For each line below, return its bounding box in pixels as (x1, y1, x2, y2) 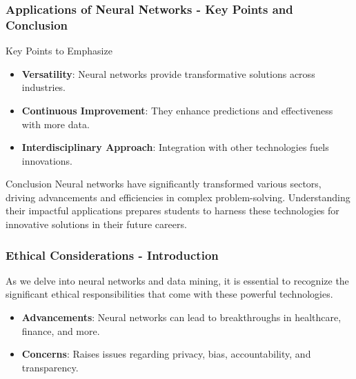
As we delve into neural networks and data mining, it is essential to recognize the (6, 273, 349, 287)
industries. (21, 80, 66, 94)
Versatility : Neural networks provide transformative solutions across (21, 66, 315, 81)
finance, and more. (21, 323, 100, 338)
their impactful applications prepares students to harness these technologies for (6, 203, 339, 218)
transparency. (21, 360, 79, 374)
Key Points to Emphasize (6, 43, 112, 58)
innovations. (21, 153, 73, 167)
